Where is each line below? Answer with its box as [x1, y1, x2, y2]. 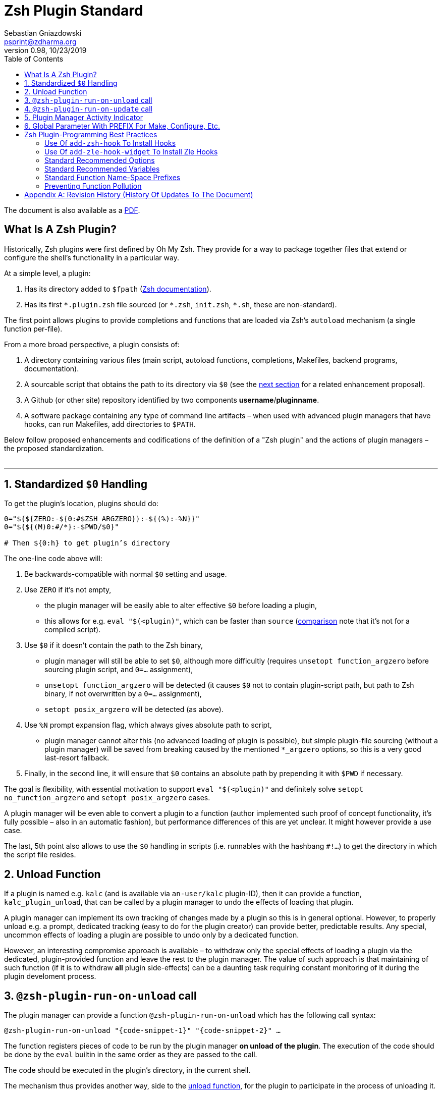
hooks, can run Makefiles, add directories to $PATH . [24, 419, 196, 428]
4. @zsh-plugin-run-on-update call [24, 104, 152, 113]
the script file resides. [4, 850, 76, 859]
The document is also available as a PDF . [4, 205, 140, 214]
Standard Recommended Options [44, 155, 155, 165]
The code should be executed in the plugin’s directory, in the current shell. [4, 1066, 251, 1075]
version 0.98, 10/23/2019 [4, 45, 87, 54]
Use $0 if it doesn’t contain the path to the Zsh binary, [24, 641, 203, 650]
